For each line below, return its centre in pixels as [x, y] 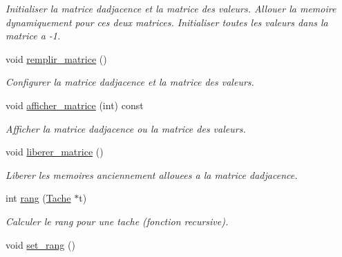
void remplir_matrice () [56, 58]
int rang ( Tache [38, 198]
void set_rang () [40, 244]
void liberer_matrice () [55, 152]
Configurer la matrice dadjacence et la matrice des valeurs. [130, 82]
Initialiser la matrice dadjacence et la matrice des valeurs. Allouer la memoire [171, 8]
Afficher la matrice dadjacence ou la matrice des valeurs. [126, 128]
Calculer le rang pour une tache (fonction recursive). [117, 221]
